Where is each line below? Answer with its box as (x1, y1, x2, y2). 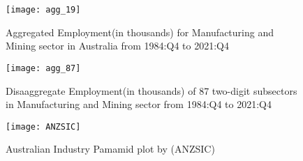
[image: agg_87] (6, 63, 81, 73)
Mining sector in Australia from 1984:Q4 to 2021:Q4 (6, 38, 229, 53)
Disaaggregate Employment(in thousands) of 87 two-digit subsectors (6, 83, 297, 98)
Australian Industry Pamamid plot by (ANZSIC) (6, 141, 215, 156)
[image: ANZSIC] (6, 121, 81, 132)
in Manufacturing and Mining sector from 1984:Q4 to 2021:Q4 (6, 97, 272, 112)
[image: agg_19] (6, 5, 81, 15)
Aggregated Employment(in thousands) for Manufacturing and (6, 24, 274, 39)
